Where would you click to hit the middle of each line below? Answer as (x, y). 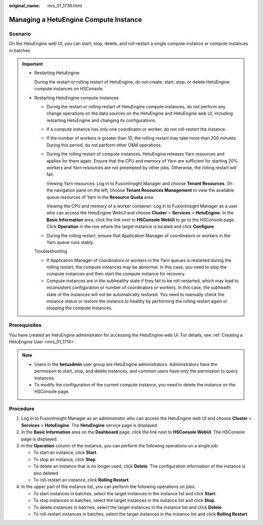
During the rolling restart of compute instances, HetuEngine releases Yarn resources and (136, 154)
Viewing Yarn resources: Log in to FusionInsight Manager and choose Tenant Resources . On (140, 183)
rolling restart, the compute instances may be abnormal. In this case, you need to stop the (137, 267)
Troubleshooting (51, 251)
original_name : (25, 6)
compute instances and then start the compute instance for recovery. (116, 274)
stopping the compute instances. (79, 308)
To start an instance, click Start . (66, 453)
